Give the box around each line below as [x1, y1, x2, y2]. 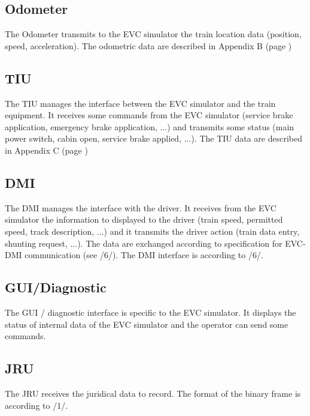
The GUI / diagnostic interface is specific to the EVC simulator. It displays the [5, 306, 296, 318]
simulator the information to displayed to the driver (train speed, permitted [5, 213, 283, 226]
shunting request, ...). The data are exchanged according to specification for [5, 237, 282, 249]
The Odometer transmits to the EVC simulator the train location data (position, [5, 28, 302, 40]
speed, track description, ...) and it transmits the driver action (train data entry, [5, 225, 300, 237]
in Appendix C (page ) [5, 143, 88, 156]
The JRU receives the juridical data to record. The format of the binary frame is [5, 387, 301, 399]
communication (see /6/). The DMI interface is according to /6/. [25, 249, 263, 261]
